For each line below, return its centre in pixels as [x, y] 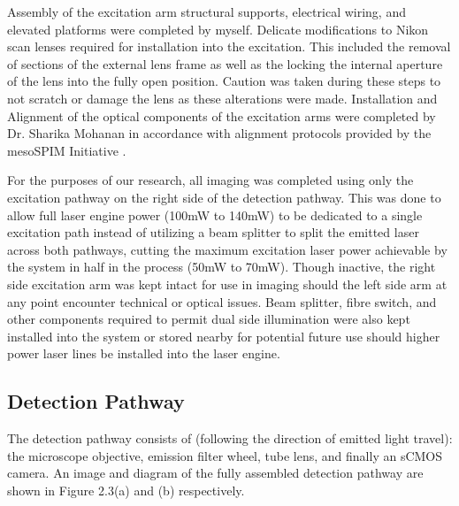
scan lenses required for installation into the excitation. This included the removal [229, 46]
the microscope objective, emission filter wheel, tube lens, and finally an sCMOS [225, 455]
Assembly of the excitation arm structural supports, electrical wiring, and [207, 11]
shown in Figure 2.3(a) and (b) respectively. [126, 490]
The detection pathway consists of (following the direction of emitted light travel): [230, 438]
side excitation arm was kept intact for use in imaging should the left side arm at [227, 284]
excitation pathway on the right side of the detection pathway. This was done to [224, 197]
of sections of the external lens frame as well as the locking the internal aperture [225, 63]
